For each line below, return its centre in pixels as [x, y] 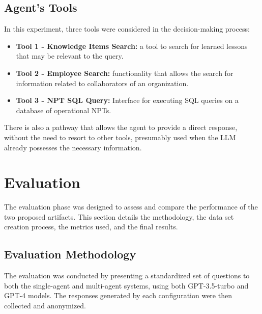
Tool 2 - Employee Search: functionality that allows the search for [125, 73]
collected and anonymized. [45, 306]
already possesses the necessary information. [73, 147]
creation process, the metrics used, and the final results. [91, 227]
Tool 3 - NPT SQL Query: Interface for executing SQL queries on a [127, 100]
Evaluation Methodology [70, 254]
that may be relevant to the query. [70, 56]
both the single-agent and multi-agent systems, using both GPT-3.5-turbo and [126, 285]
